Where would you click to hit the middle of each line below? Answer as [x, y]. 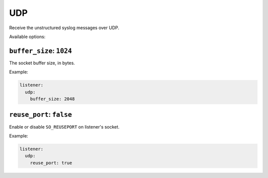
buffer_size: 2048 [52, 99]
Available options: [27, 37]
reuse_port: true [51, 163]
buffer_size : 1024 [40, 51]
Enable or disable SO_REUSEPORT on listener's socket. [65, 127]
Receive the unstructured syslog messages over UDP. [64, 28]
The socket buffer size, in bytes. [42, 63]
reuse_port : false [40, 114]
